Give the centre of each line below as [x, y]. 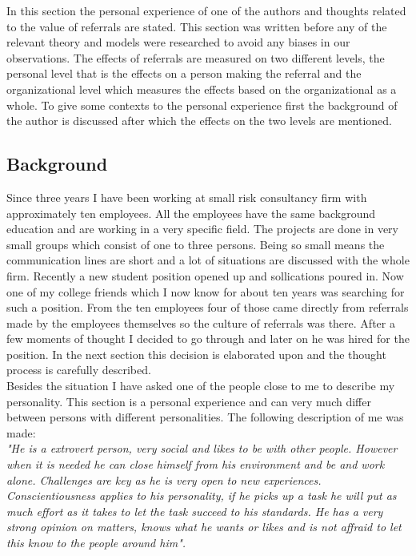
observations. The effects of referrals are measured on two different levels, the [196, 57]
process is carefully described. [79, 370]
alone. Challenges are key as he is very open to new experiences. [164, 479]
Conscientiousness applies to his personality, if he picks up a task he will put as [202, 496]
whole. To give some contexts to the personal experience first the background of [202, 105]
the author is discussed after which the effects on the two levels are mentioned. [199, 121]
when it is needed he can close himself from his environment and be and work [196, 464]
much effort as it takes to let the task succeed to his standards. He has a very [195, 511]
